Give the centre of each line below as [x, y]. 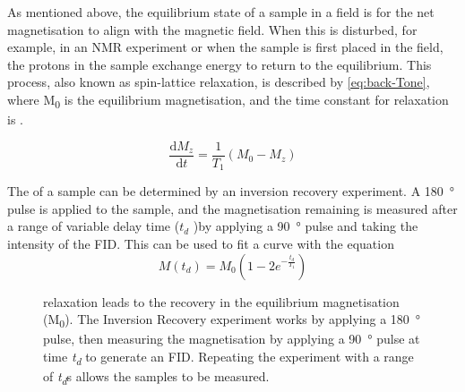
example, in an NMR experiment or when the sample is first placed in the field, [225, 47]
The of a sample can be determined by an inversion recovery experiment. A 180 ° [231, 191]
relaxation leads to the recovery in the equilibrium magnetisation [221, 301]
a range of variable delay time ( [94, 226]
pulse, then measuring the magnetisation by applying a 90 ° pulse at [232, 339]
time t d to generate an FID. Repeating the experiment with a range [228, 357]
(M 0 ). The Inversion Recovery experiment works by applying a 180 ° [232, 320]
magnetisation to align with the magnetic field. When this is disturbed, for [212, 29]
